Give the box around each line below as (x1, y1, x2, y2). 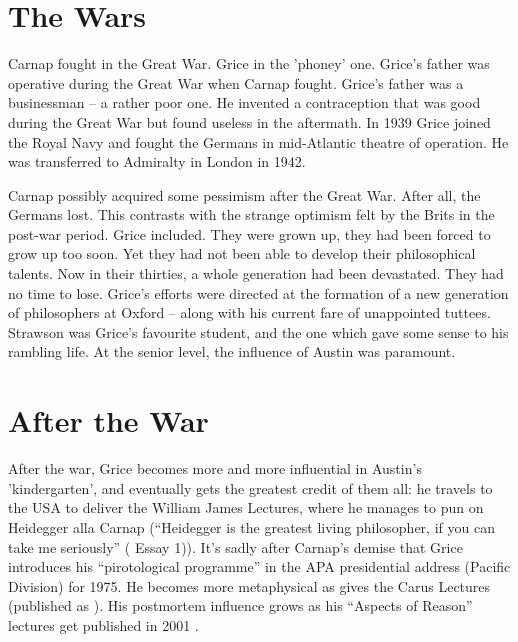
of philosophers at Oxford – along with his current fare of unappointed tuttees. (8, 302, 491, 323)
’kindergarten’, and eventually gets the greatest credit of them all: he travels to (8, 477, 493, 498)
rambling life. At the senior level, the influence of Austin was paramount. (8, 341, 456, 362)
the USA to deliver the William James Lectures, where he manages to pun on (8, 497, 484, 518)
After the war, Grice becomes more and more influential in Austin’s (8, 458, 422, 479)
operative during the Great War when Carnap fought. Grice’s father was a (8, 72, 464, 93)
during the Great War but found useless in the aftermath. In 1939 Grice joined (8, 111, 491, 132)
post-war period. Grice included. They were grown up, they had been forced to (8, 223, 491, 244)
